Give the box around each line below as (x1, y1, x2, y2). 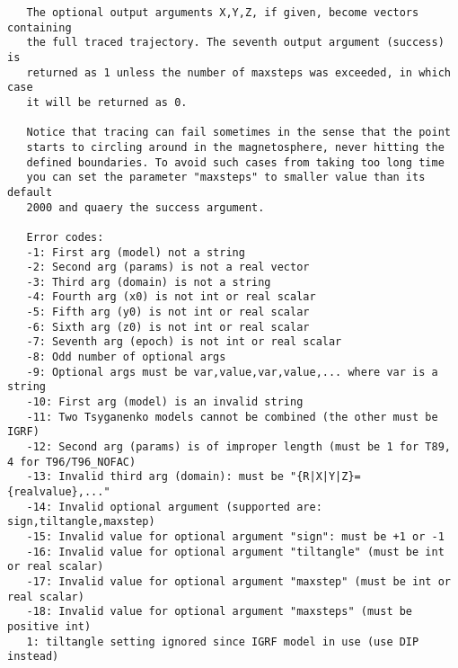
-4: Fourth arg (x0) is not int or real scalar (26, 290, 316, 304)
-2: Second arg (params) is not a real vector (26, 261, 310, 274)
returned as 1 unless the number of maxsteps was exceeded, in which (26, 66, 451, 79)
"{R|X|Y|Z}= (289, 470, 361, 484)
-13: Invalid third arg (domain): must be (26, 470, 284, 484)
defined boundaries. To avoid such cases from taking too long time (26, 156, 445, 169)
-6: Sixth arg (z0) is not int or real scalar (26, 320, 310, 334)
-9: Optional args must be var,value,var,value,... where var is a (26, 365, 438, 379)
